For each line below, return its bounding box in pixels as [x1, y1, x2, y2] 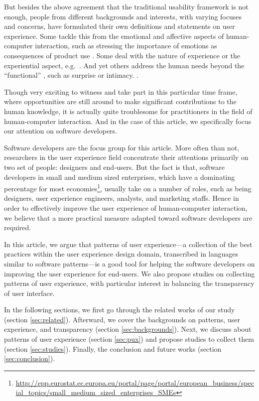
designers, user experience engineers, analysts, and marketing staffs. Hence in [4, 193, 239, 203]
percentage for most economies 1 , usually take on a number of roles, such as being [4, 182, 252, 193]
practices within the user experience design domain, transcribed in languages [4, 249, 238, 259]
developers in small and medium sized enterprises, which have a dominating [4, 171, 235, 182]
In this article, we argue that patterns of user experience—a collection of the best [4, 239, 253, 249]
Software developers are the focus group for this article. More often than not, [4, 142, 240, 152]
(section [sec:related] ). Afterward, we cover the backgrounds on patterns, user [4, 314, 240, 324]
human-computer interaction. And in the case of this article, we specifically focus [4, 116, 252, 126]
